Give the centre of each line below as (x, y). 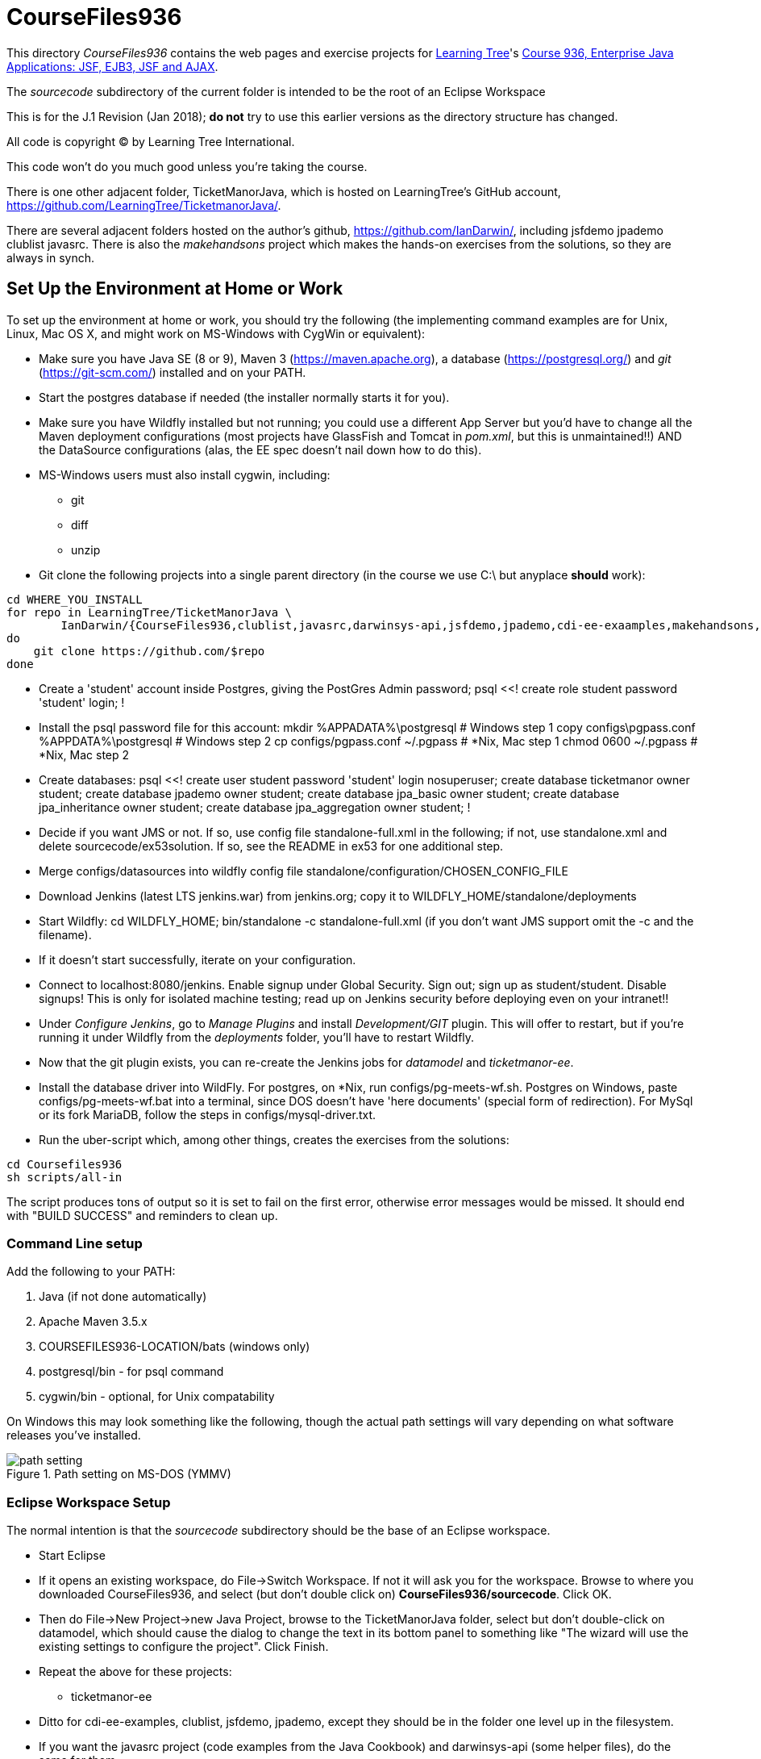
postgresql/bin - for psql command (131, 1372)
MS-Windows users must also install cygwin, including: (185, 474)
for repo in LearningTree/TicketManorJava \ (150, 612)
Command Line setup (75, 1243)
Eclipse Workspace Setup (89, 1502)
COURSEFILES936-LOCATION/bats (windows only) (175, 1347)
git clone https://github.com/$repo (149, 651)
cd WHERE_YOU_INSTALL (75, 599)
